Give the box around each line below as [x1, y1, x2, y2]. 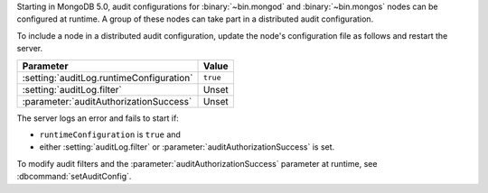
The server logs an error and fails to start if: [16, 113, 180, 124]
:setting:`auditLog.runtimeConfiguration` [22, 71, 193, 84]
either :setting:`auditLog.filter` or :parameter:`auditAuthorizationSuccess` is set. [39, 142, 335, 152]
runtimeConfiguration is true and [39, 129, 181, 140]
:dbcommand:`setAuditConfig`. [16, 171, 132, 182]
